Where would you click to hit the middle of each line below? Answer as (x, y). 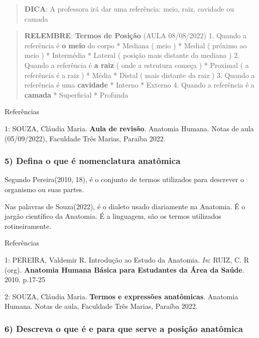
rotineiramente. (28, 226)
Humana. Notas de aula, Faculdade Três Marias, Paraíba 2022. (101, 306)
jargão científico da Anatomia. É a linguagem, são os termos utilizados (113, 216)
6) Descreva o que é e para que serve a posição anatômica (124, 328)
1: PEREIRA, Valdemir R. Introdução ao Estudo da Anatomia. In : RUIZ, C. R (127, 259)
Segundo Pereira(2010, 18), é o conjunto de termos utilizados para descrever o (124, 179)
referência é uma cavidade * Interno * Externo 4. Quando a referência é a (139, 85)
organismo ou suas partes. (44, 189)
